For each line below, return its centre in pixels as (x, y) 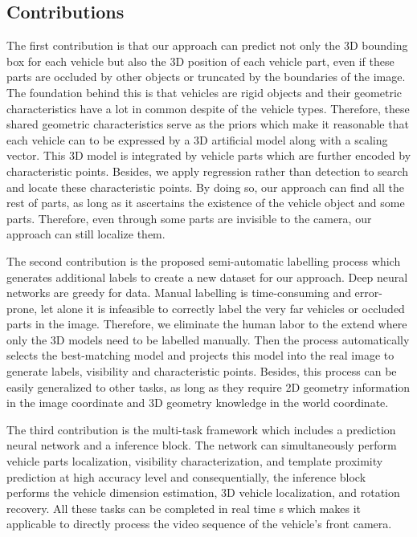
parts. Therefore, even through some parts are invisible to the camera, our (189, 218)
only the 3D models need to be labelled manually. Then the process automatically (208, 339)
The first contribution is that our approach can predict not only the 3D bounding (207, 45)
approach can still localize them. (86, 234)
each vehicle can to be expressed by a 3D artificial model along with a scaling (197, 139)
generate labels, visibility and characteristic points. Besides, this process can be (202, 371)
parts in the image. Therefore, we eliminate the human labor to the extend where (207, 324)
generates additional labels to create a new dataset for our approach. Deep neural (207, 277)
